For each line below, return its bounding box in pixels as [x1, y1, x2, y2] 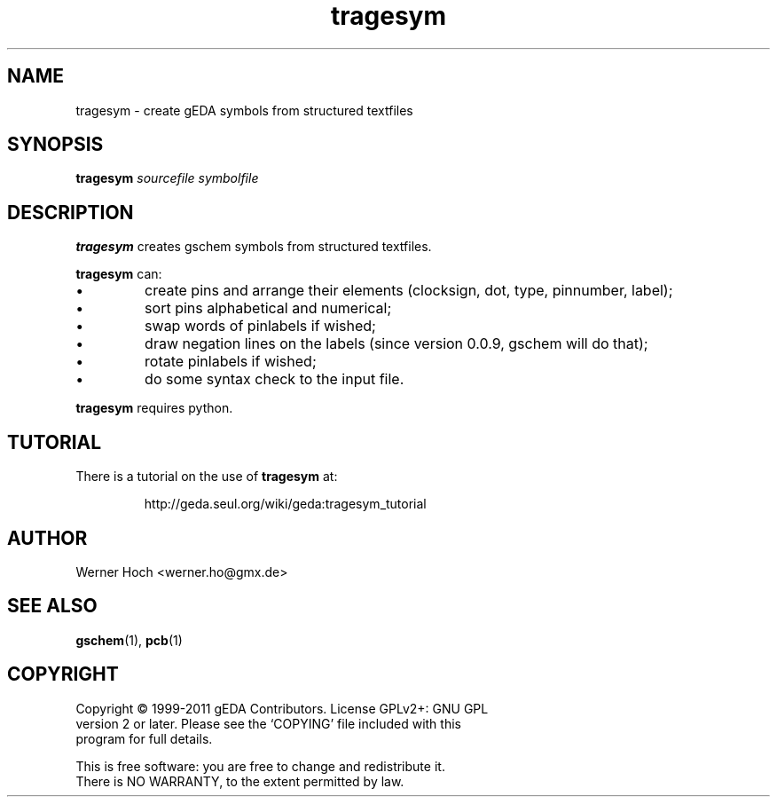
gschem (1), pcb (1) [75, 632, 183, 648]
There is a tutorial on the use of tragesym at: [75, 469, 338, 485]
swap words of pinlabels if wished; [145, 317, 376, 335]
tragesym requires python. [75, 400, 233, 416]
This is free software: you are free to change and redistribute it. [75, 758, 445, 774]
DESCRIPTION [7, 201, 134, 224]
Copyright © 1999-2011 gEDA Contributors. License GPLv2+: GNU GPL [75, 700, 489, 716]
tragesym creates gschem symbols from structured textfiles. [75, 239, 432, 255]
